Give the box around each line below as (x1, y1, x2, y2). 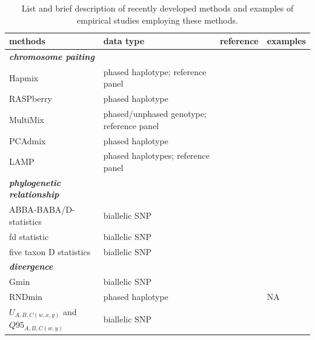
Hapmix (9, 71, 39, 84)
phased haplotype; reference (103, 65, 207, 78)
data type (103, 35, 145, 47)
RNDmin (9, 290, 42, 303)
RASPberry (9, 92, 52, 105)
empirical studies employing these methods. (77, 13, 238, 26)
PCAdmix (9, 134, 46, 147)
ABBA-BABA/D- (9, 203, 75, 216)
